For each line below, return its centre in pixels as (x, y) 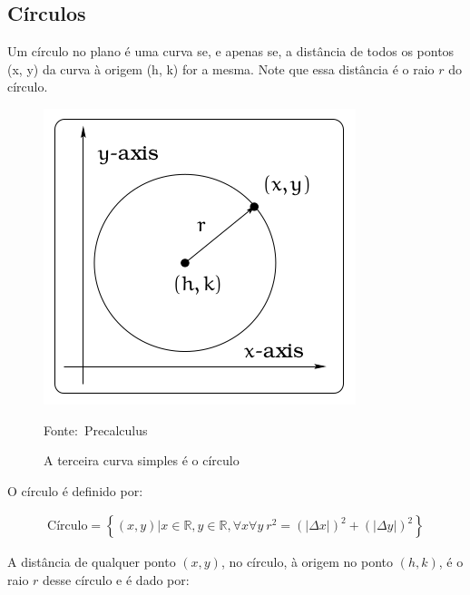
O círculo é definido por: (75, 490)
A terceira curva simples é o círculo (142, 460)
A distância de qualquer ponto (92, 562)
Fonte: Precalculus (96, 429)
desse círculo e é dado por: (116, 579)
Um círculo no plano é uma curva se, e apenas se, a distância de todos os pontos (231, 51)
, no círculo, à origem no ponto (307, 562)
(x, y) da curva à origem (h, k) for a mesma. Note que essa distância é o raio (221, 68)
